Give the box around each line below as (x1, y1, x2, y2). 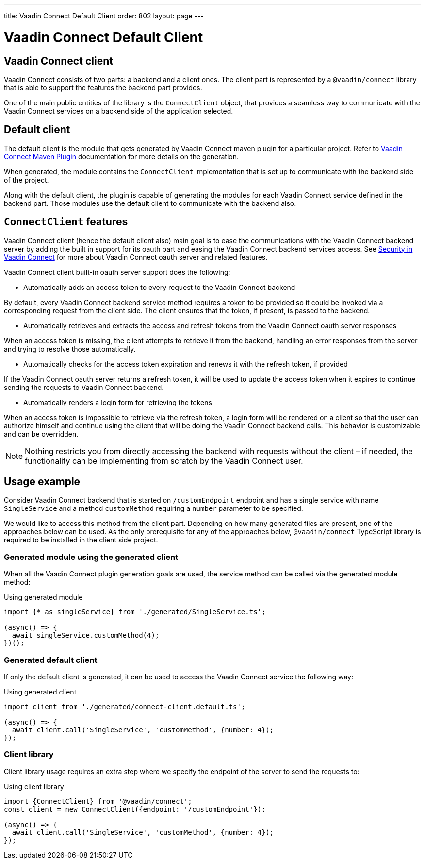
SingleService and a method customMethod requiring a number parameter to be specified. (4, 504, 303, 513)
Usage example (4, 475, 81, 488)
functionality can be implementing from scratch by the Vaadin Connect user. (25, 456, 303, 466)
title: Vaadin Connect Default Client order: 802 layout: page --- (4, 12, 204, 20)
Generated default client (4, 655, 98, 665)
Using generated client (4, 687, 77, 696)
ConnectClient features (4, 216, 128, 228)
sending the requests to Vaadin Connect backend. (4, 383, 164, 391)
